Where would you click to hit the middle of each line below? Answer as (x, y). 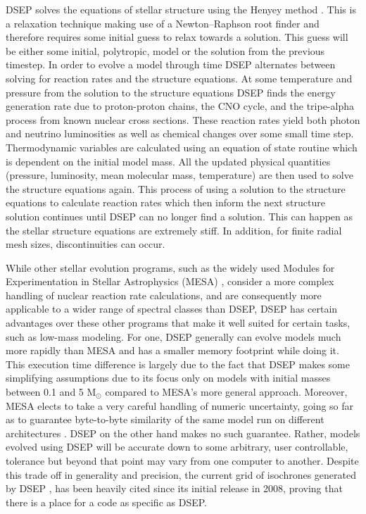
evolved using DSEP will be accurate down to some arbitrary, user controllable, (177, 447)
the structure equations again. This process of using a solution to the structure (176, 188)
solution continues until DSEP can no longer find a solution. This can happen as (179, 216)
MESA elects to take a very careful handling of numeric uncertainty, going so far (180, 405)
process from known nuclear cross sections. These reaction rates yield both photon (183, 119)
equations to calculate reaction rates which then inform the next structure (165, 202)
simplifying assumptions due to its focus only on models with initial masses (168, 378)
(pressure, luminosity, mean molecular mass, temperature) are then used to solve (179, 175)
